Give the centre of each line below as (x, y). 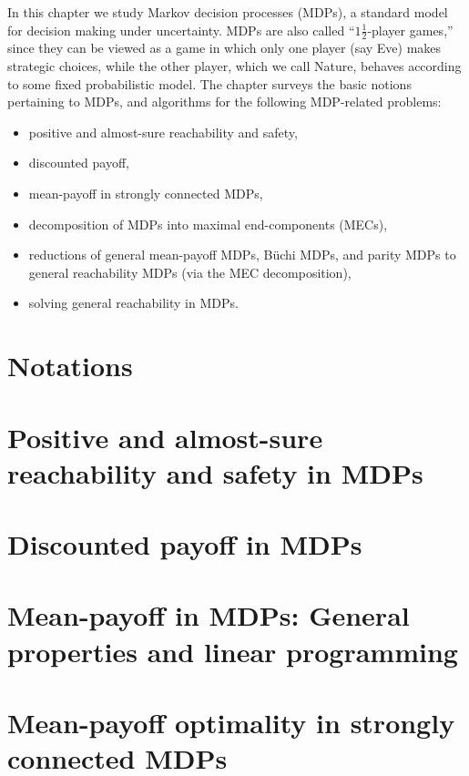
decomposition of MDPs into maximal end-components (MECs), (208, 224)
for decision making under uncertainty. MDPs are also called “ (181, 30)
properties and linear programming (233, 651)
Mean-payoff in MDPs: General (209, 615)
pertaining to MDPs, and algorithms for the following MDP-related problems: (224, 102)
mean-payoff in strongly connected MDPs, (146, 193)
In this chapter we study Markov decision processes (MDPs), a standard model (228, 12)
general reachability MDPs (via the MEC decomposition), (190, 272)
